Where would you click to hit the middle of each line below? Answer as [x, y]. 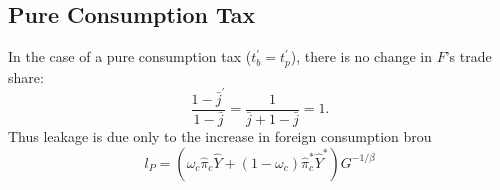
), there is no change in [361, 56]
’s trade [468, 56]
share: [26, 76]
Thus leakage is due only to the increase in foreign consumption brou [220, 136]
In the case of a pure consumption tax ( [130, 56]
